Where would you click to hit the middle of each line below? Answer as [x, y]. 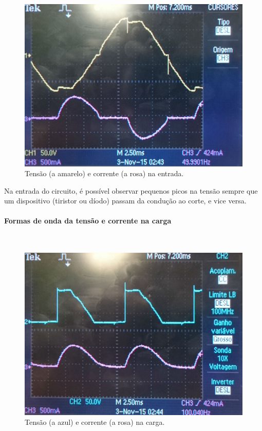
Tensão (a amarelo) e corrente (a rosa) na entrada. [104, 173]
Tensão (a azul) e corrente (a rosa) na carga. [95, 422]
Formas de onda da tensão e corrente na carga [88, 221]
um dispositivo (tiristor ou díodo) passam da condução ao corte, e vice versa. [125, 201]
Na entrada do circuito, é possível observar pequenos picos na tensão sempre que [131, 190]
